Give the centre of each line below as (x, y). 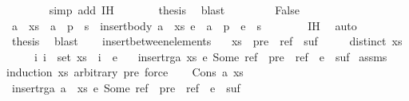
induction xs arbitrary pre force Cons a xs (125, 72)
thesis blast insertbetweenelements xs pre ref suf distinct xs (207, 41)
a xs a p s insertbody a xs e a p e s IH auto (184, 25)
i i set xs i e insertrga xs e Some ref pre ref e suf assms (210, 56)
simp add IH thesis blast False (174, 10)
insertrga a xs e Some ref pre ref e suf (126, 87)
